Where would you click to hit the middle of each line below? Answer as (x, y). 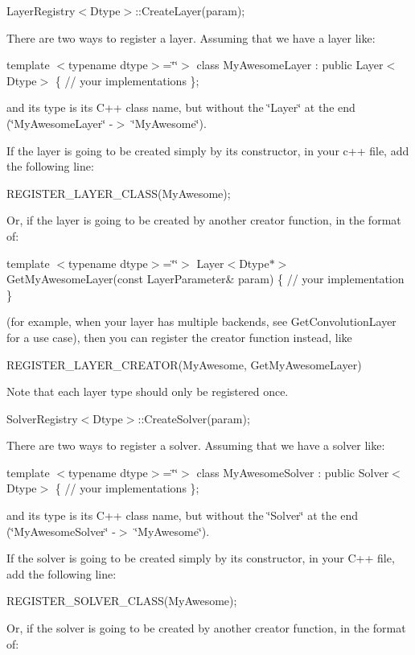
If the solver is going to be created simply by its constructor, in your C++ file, (201, 558)
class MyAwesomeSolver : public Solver (293, 472)
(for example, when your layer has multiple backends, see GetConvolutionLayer (201, 321)
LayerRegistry (41, 10)
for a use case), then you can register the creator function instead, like (179, 337)
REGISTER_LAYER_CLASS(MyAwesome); (119, 193)
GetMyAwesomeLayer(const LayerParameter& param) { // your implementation (205, 279)
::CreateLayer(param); (190, 10)
